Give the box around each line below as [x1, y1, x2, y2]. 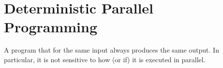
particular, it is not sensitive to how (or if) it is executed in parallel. [4, 54, 206, 64]
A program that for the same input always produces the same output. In [4, 45, 219, 55]
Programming [4, 17, 97, 37]
